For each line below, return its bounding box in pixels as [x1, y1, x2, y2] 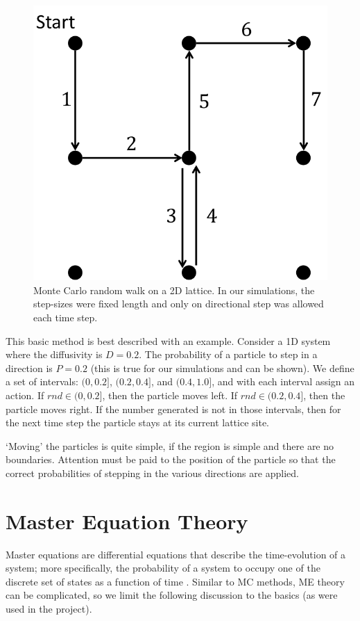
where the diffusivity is [6, 347, 103, 362]
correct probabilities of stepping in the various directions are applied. [6, 465, 299, 480]
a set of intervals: [6, 374, 78, 389]
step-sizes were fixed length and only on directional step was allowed [33, 296, 324, 311]
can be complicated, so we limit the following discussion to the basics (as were [6, 588, 338, 602]
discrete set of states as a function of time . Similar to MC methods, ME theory [6, 574, 345, 588]
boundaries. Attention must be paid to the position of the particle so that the [6, 452, 336, 467]
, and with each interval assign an [212, 374, 355, 389]
